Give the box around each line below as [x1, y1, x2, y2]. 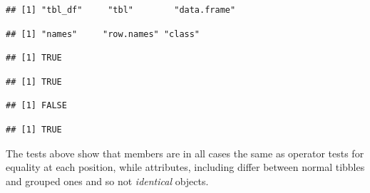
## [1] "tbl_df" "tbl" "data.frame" [6, 5, 236, 15]
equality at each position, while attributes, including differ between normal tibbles [6, 160, 365, 174]
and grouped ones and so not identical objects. [6, 173, 209, 188]
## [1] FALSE [6, 100, 67, 111]
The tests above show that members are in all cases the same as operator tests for [6, 145, 364, 160]
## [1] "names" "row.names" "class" [6, 28, 200, 39]
